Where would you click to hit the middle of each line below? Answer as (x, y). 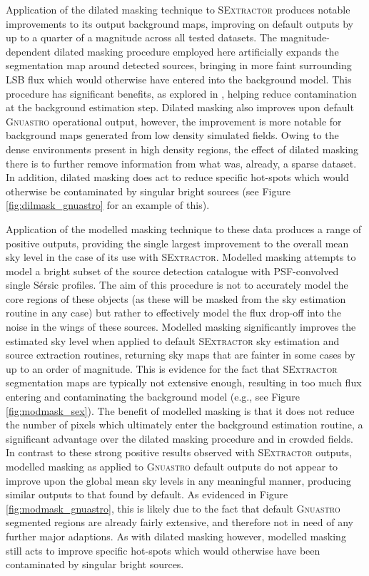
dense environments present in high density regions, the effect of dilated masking (182, 149)
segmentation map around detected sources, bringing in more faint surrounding (179, 65)
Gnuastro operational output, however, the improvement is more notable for (174, 121)
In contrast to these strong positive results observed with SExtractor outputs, (179, 452)
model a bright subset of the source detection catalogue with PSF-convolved (172, 271)
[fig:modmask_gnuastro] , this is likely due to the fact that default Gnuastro (173, 508)
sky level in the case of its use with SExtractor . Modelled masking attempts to (181, 257)
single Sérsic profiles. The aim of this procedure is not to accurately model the (177, 285)
